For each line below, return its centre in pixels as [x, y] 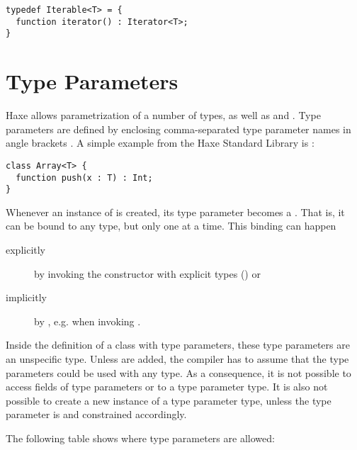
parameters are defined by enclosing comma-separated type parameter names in [178, 129]
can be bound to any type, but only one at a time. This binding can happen [171, 226]
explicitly [26, 250]
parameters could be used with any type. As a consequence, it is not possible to [178, 372]
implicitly [26, 297]
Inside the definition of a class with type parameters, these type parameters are [178, 345]
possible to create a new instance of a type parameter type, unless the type [169, 400]
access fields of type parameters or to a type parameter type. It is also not [167, 387]
